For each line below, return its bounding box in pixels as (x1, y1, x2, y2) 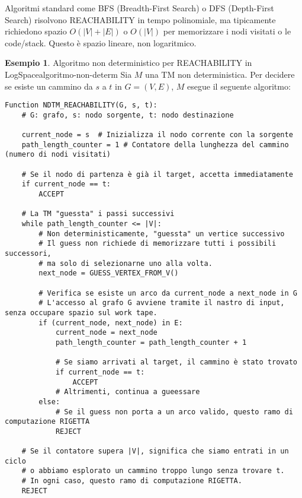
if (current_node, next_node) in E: (38, 318, 183, 327)
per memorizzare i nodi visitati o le (163, 25, 291, 37)
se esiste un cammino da (5, 80, 93, 92)
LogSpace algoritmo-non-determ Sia (5, 68, 132, 80)
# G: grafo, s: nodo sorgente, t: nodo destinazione (21, 110, 234, 119)
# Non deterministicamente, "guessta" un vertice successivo (38, 229, 285, 238)
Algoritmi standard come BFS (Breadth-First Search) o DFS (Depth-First (5, 2, 274, 14)
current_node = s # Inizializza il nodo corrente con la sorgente (21, 131, 293, 139)
